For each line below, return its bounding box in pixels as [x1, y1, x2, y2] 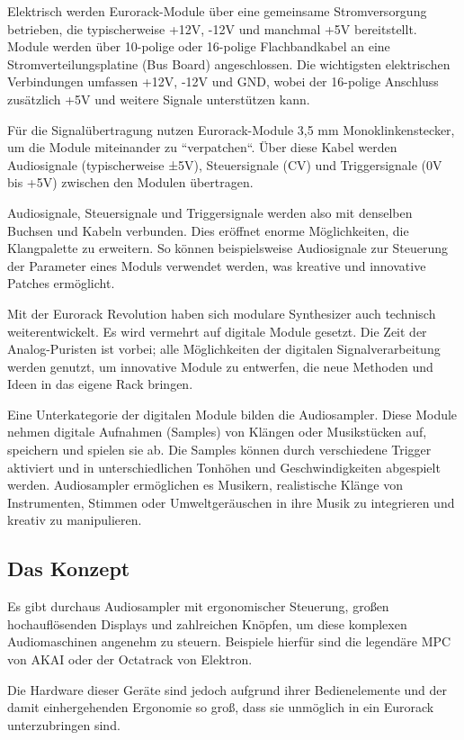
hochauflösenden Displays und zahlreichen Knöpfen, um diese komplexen [7, 614, 407, 633]
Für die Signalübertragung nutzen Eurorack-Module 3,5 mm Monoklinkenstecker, [7, 120, 455, 139]
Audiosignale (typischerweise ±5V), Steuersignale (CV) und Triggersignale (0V [7, 155, 442, 174]
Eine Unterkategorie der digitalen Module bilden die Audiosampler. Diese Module [7, 404, 458, 423]
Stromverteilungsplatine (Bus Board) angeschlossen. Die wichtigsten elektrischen [7, 54, 451, 73]
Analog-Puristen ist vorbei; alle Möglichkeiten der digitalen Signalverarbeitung [7, 339, 441, 358]
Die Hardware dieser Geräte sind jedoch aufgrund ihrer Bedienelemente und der [7, 680, 448, 699]
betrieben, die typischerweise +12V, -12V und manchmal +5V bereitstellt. [7, 19, 417, 38]
